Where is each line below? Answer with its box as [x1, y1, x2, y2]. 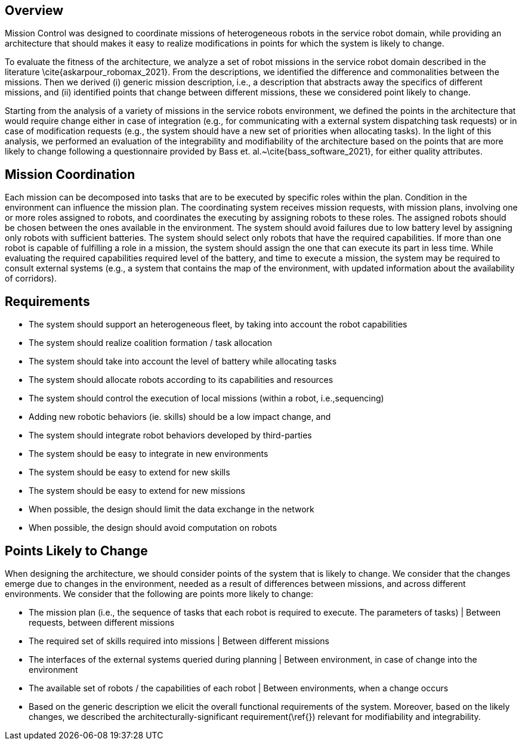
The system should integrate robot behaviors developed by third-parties [29, 430, 312, 441]
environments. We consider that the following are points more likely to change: [5, 588, 313, 599]
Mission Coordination [5, 166, 135, 182]
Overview [5, 3, 64, 18]
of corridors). [5, 273, 57, 284]
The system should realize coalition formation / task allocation [29, 338, 272, 348]
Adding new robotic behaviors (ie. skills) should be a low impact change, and [29, 412, 331, 422]
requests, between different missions [29, 617, 175, 627]
